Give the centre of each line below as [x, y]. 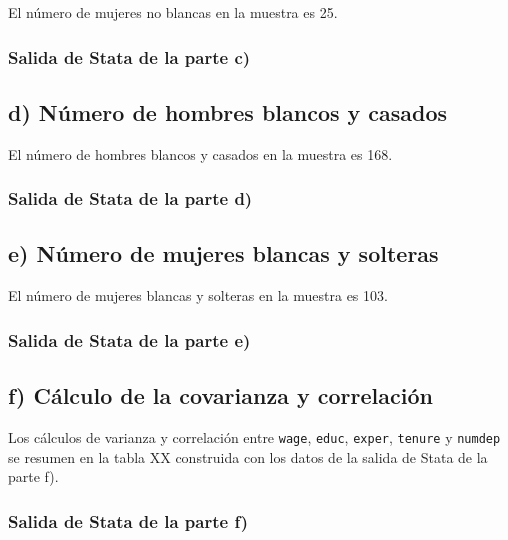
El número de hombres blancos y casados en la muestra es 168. [200, 153]
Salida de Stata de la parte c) [129, 56]
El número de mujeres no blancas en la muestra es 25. [173, 12]
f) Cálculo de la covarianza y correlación [220, 395]
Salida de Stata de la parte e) [129, 339]
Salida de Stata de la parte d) [130, 198]
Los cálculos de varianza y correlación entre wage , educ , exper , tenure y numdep [254, 436]
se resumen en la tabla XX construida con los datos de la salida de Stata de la [248, 456]
